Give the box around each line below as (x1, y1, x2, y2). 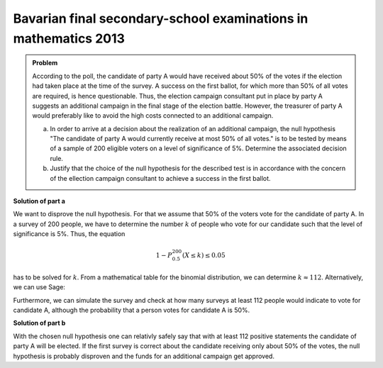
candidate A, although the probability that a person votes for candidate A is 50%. (13, 306, 250, 314)
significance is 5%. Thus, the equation (13, 230, 126, 238)
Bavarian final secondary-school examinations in (13, 11, 309, 26)
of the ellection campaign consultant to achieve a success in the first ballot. (50, 174, 271, 182)
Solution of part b (13, 319, 66, 328)
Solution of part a (13, 197, 65, 206)
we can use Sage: (13, 283, 65, 291)
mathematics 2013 (13, 30, 126, 46)
